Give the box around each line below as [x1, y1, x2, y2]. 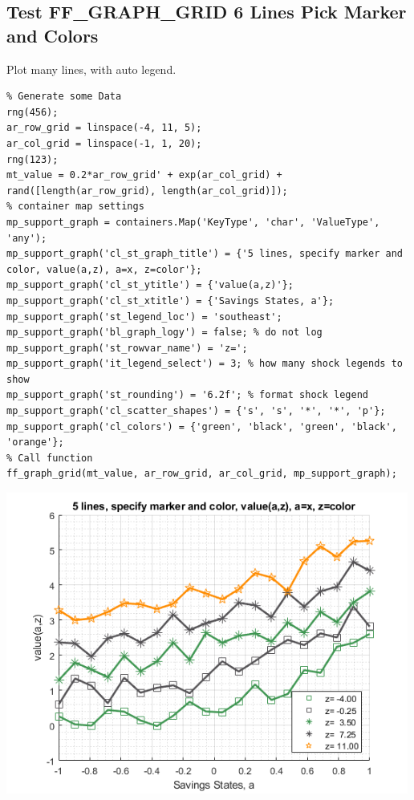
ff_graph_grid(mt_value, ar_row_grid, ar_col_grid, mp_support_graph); [6, 468, 397, 480]
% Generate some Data [6, 91, 122, 103]
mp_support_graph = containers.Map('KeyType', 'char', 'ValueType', [6, 216, 380, 228]
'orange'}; [6, 437, 64, 449]
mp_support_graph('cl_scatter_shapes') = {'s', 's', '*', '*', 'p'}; [6, 405, 386, 417]
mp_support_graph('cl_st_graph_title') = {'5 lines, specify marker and [6, 248, 403, 260]
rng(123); [6, 153, 59, 165]
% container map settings [6, 201, 144, 213]
